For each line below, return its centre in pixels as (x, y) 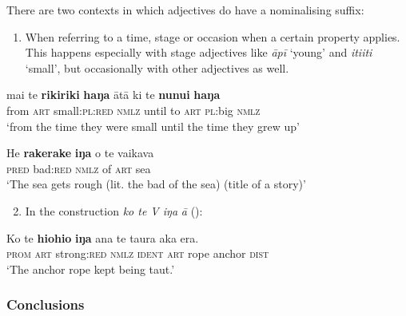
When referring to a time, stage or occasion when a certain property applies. (213, 36)
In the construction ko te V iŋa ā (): (114, 210)
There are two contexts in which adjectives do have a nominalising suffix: (185, 10)
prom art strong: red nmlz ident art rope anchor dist (138, 253)
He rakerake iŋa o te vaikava (80, 153)
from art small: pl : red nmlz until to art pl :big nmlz (133, 110)
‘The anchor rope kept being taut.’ (91, 269)
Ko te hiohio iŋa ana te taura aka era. (103, 237)
